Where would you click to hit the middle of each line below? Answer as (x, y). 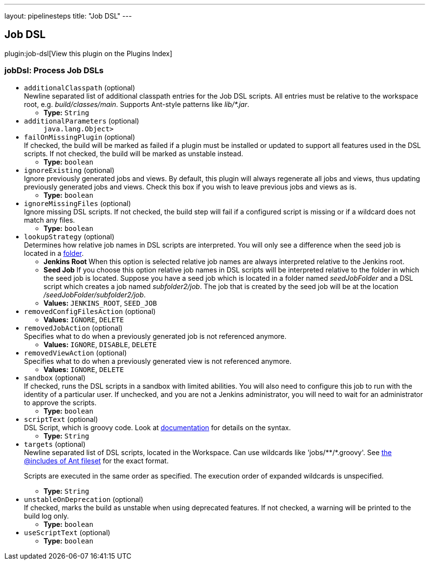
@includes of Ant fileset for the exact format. (96, 460)
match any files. (50, 220)
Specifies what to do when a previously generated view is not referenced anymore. (158, 361)
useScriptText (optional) (67, 532)
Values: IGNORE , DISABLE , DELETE (100, 344)
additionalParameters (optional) (82, 121)
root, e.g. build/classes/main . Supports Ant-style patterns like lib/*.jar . (137, 104)
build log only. (46, 516)
